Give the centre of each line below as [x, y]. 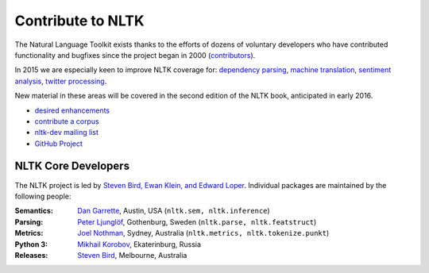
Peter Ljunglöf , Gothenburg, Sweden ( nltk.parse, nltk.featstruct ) [197, 221]
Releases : [31, 255]
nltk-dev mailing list [67, 133]
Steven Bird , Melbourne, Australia [132, 255]
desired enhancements [72, 110]
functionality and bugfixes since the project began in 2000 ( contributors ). [135, 55]
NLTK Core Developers [72, 166]
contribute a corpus [67, 121]
